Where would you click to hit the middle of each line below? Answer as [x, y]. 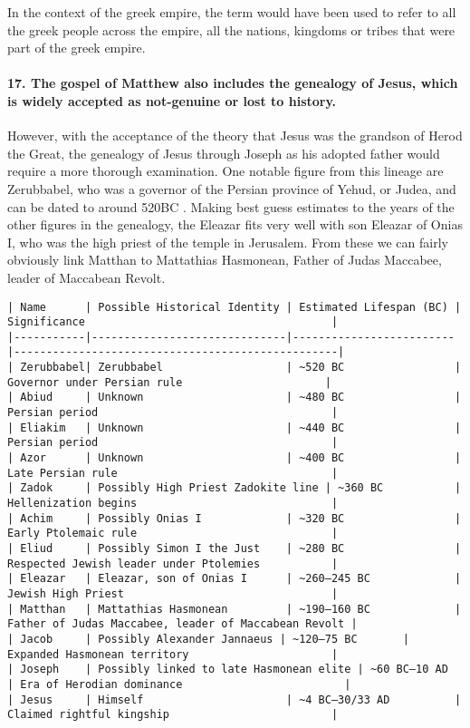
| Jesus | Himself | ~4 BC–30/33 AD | [235, 699]
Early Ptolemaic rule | [173, 534]
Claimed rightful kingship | [173, 715]
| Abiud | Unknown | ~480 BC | [235, 398]
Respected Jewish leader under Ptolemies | [173, 563]
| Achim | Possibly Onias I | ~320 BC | [235, 518]
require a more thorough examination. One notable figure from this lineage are [225, 171]
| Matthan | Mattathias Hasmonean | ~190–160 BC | [235, 609]
